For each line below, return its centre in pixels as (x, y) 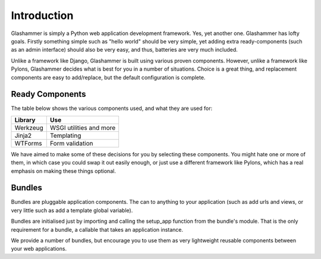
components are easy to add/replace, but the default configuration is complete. (108, 77)
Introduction (42, 15)
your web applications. (39, 249)
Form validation (71, 143)
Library (25, 120)
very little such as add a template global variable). (72, 210)
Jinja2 (23, 135)
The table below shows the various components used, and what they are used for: (112, 108)
